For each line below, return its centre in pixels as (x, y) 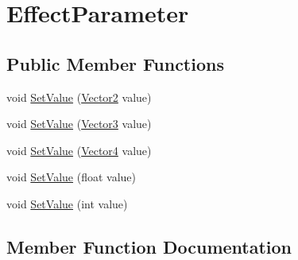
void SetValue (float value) (71, 177)
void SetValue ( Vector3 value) (79, 124)
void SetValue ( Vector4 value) (79, 150)
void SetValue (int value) (67, 203)
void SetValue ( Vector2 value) (79, 97)
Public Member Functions (115, 63)
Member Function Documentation (149, 246)
